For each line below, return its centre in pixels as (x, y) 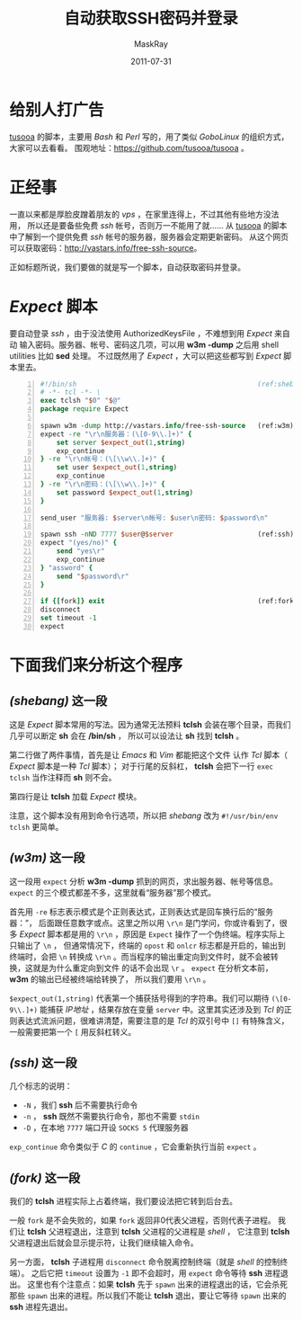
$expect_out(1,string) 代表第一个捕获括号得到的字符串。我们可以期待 (139, 998)
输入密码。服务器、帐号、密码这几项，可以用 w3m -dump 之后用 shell (149, 344)
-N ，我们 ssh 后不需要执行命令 (80, 1105)
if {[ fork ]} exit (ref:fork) (169, 602)
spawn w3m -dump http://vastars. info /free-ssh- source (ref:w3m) (167, 425)
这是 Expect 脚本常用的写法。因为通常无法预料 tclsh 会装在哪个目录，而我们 (150, 724)
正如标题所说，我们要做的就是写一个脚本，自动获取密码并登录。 (127, 267)
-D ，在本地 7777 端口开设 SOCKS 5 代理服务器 (105, 1128)
